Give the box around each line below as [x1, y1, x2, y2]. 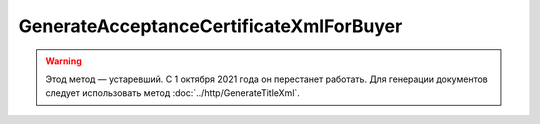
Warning [45, 55, 82, 67]
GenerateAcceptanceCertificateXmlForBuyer [18, 15, 403, 37]
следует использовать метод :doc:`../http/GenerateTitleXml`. [45, 87, 300, 99]
